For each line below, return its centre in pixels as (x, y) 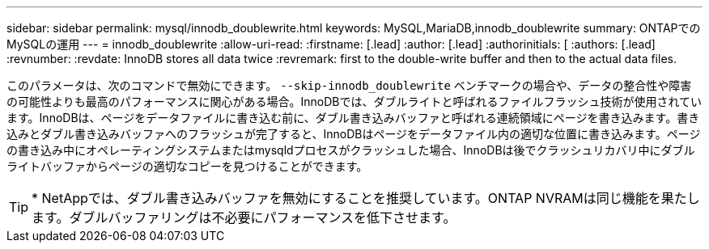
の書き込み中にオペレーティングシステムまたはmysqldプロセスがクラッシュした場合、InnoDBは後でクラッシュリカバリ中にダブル (351, 150)
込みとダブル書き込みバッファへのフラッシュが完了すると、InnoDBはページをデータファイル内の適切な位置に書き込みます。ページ (354, 134)
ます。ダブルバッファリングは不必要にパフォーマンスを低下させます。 (244, 217)
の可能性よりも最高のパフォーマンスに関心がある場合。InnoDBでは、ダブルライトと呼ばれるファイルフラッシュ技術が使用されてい (354, 101)
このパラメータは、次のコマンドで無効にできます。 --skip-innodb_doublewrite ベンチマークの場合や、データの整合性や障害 (349, 85)
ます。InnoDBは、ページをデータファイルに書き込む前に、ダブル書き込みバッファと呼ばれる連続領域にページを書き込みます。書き (353, 118)
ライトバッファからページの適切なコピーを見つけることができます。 (187, 166)
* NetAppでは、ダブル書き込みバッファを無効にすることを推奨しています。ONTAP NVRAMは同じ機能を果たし (366, 198)
